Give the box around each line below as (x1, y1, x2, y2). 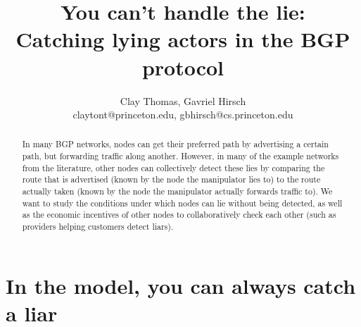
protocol (141, 52, 224, 81)
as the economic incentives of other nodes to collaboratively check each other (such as (22, 209, 336, 221)
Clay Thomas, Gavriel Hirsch (120, 93, 246, 108)
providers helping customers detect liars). (22, 221, 174, 233)
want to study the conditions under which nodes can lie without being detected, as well (22, 197, 343, 209)
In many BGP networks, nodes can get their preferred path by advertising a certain (22, 138, 329, 150)
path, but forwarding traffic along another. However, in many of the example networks (22, 150, 339, 162)
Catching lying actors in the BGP (15, 25, 350, 54)
